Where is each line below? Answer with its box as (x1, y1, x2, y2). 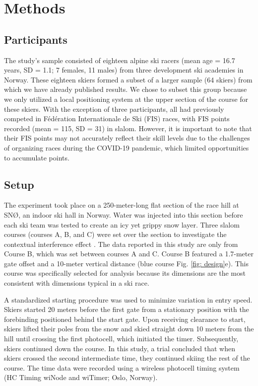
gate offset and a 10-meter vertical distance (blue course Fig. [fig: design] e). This (4, 258, 249, 268)
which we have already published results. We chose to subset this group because (4, 84, 247, 94)
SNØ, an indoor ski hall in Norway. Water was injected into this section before (4, 209, 243, 220)
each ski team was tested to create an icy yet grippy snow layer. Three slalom (4, 219, 240, 230)
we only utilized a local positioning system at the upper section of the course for (4, 93, 249, 104)
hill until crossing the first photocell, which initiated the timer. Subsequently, (4, 333, 239, 344)
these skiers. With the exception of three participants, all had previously (4, 103, 224, 114)
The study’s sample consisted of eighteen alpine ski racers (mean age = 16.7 (4, 55, 235, 65)
